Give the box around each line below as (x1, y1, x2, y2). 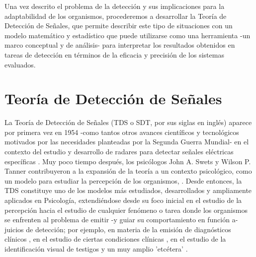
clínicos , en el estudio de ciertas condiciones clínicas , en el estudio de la (4, 234, 226, 244)
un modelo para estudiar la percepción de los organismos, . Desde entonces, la (4, 175, 242, 186)
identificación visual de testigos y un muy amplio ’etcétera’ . (4, 244, 188, 254)
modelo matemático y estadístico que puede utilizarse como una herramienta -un (4, 30, 251, 40)
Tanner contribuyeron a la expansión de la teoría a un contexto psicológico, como (4, 166, 252, 176)
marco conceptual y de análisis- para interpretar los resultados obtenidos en (4, 40, 235, 50)
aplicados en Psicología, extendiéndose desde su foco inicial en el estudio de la (4, 195, 242, 205)
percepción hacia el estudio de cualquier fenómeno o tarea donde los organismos (4, 204, 248, 215)
